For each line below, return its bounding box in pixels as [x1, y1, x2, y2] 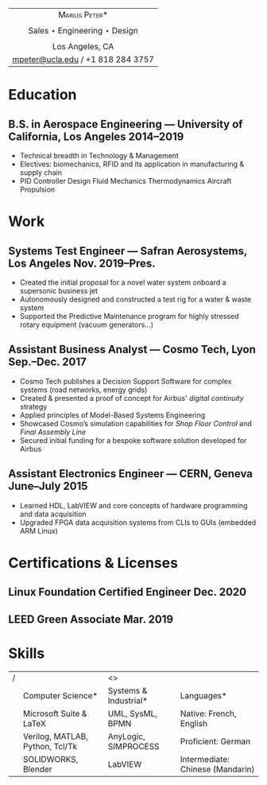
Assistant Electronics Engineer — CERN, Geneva [8, 467, 253, 480]
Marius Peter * [58, 10, 109, 20]
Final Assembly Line [19, 427, 86, 437]
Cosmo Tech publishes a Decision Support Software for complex [19, 376, 232, 386]
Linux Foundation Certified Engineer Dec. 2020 [8, 585, 247, 599]
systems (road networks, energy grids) [19, 385, 148, 394]
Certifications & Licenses [8, 554, 179, 572]
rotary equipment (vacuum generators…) [19, 320, 153, 329]
